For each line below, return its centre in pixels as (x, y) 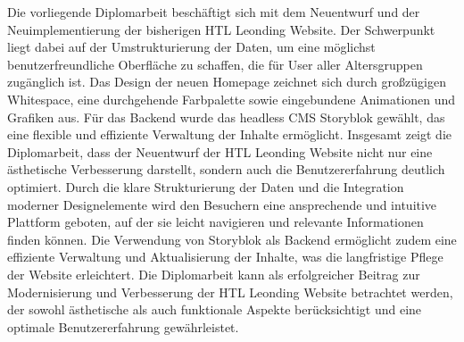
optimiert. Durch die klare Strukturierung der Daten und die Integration (206, 186)
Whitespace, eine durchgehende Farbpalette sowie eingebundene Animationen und (232, 99)
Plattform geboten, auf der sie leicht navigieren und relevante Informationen (215, 222)
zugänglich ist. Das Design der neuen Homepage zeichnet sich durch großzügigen (227, 82)
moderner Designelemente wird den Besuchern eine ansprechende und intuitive (222, 204)
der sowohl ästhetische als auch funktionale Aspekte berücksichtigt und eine (215, 309)
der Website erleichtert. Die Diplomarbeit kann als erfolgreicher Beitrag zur (214, 274)
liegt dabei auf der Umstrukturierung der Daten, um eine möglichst (191, 47)
